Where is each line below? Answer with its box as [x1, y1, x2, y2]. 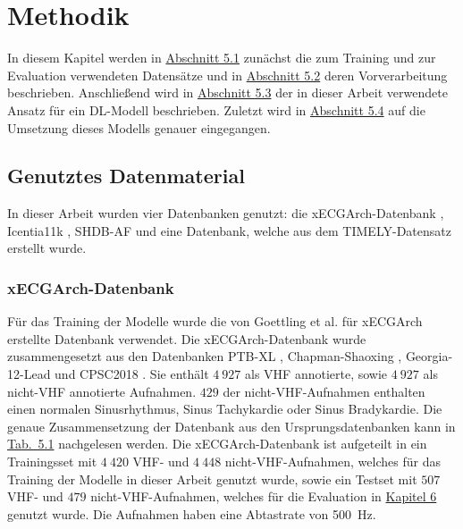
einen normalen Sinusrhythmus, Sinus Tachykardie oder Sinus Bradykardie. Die [7, 399, 442, 418]
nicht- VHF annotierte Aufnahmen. [7, 382, 197, 400]
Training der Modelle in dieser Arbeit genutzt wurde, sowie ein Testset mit [7, 469, 417, 488]
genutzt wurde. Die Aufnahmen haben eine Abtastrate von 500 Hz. [7, 504, 376, 523]
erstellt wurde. [7, 239, 87, 257]
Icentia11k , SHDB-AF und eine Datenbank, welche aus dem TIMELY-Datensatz [7, 221, 451, 239]
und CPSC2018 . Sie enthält [55, 365, 209, 383]
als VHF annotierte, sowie [245, 365, 388, 383]
